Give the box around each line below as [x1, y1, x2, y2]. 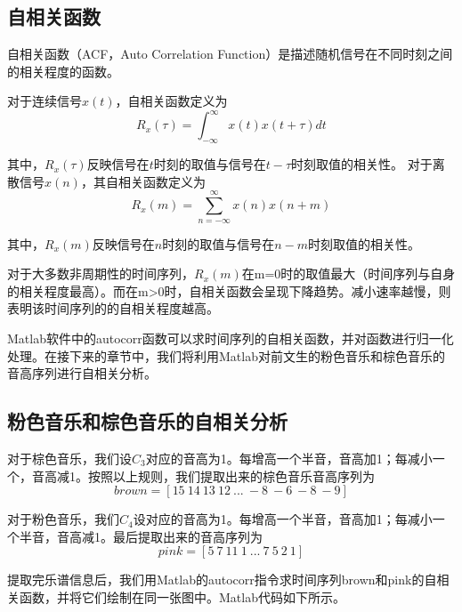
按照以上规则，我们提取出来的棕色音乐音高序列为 [87, 466, 375, 485]
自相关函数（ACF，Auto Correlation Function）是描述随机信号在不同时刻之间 [7, 44, 453, 63]
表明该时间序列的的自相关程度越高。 [7, 299, 219, 318]
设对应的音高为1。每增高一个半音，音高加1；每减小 [133, 510, 433, 528]
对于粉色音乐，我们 [7, 510, 119, 528]
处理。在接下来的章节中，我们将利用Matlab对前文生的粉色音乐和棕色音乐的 [7, 346, 445, 365]
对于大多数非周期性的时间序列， [7, 264, 194, 283]
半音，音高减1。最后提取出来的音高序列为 [19, 527, 263, 545]
